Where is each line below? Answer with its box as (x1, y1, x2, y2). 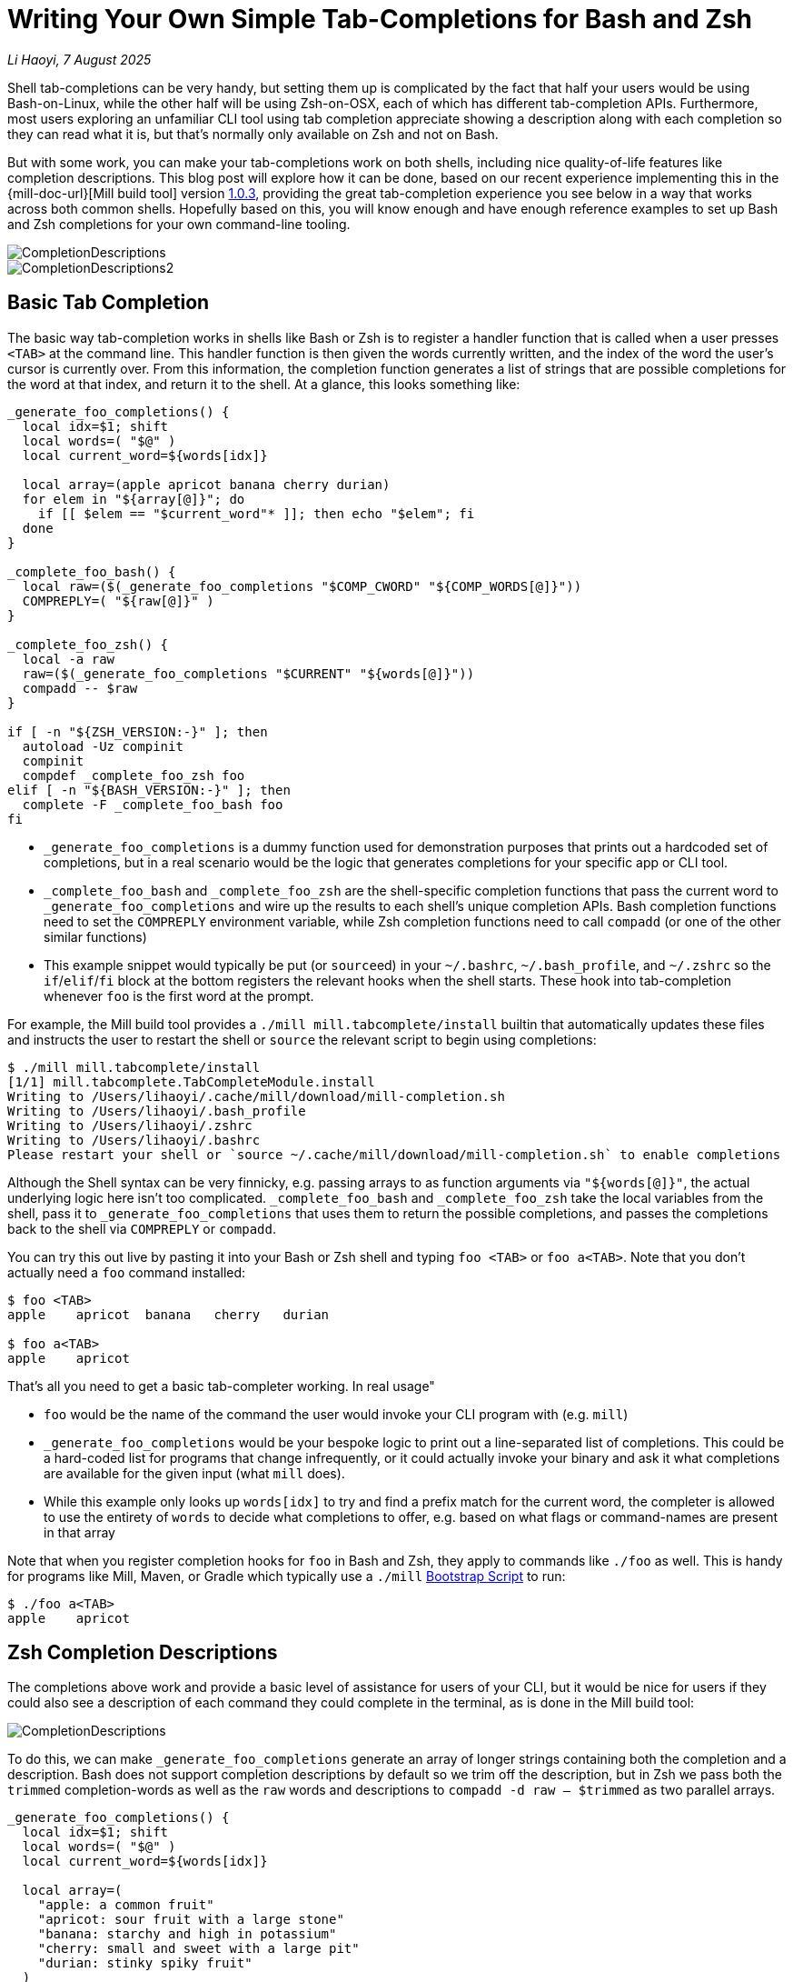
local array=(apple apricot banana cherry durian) (22, 476, 391, 492)
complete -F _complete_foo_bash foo (22, 796, 283, 812)
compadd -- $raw (22, 680, 138, 696)
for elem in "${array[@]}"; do (22, 491, 245, 506)
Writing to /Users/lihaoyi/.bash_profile (7, 1103, 306, 1118)
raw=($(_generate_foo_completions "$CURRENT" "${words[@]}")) (22, 666, 475, 681)
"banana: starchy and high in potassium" (37, 1927, 337, 1942)
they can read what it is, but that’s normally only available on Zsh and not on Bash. (7, 125, 499, 142)
